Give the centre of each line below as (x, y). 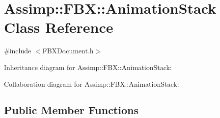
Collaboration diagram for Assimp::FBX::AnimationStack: (92, 83)
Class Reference (59, 27)
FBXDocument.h (68, 51)
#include (18, 51)
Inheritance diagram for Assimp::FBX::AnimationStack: (88, 67)
